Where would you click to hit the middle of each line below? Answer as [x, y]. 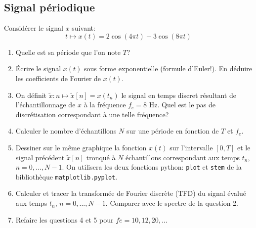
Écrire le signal [38, 68]
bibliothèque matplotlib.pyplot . [66, 176]
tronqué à [101, 157]
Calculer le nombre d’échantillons [66, 131]
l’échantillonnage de [45, 105]
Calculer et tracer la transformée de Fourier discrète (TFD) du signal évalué [131, 193]
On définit [31, 95]
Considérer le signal [34, 28]
